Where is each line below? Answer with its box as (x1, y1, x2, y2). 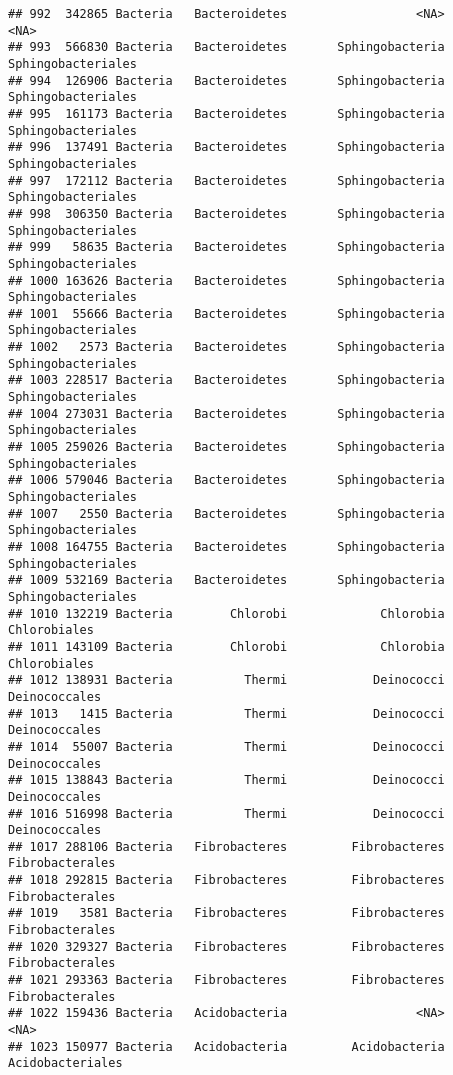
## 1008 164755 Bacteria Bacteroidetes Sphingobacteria (8, 540, 445, 554)
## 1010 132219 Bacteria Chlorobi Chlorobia (8, 606, 445, 621)
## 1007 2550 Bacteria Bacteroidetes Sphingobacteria (8, 506, 445, 521)
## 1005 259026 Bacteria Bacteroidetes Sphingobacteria (8, 440, 445, 455)
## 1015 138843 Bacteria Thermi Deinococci (8, 773, 445, 788)
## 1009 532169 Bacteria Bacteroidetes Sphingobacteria (8, 573, 445, 588)
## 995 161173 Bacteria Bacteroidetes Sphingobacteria (8, 106, 445, 121)
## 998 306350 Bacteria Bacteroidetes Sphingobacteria (8, 206, 445, 221)
